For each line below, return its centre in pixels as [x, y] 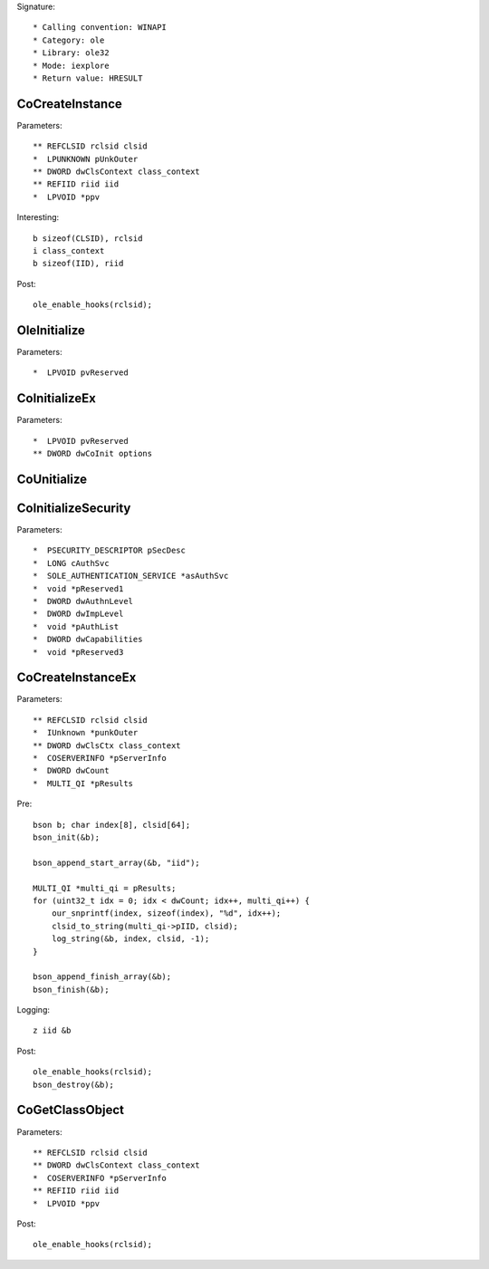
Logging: [33, 1010]
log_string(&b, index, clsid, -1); [130, 939]
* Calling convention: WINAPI [100, 28]
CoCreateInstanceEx [77, 678]
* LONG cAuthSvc [71, 563]
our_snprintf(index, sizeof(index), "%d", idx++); [166, 913]
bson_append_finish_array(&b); [102, 977]
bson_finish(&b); [71, 989]
